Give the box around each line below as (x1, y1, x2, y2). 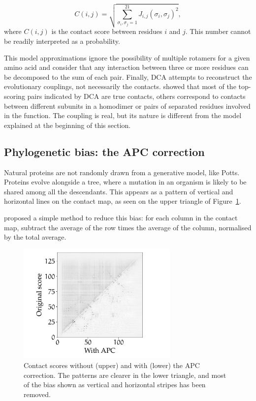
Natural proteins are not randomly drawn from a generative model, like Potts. (4, 167, 240, 177)
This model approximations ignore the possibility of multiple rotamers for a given (4, 52, 250, 62)
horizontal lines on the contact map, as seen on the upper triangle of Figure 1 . (4, 196, 241, 206)
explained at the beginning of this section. (4, 120, 131, 130)
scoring (4, 91, 25, 101)
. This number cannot (185, 26, 251, 36)
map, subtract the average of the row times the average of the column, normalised (4, 222, 252, 232)
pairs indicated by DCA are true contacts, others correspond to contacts (27, 91, 246, 101)
